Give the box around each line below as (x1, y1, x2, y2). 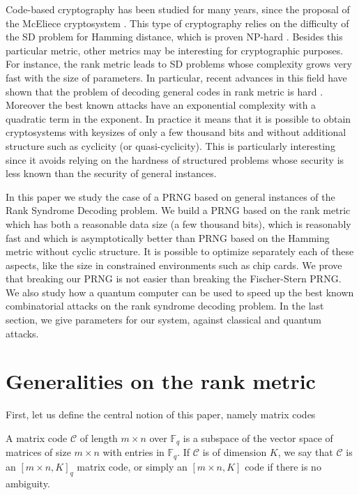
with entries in (102, 445, 165, 459)
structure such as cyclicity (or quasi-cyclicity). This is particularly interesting (6, 138, 335, 153)
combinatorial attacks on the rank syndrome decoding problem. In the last (6, 298, 324, 313)
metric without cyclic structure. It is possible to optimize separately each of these (6, 244, 354, 259)
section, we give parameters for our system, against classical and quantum (6, 312, 321, 327)
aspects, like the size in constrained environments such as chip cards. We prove (6, 257, 342, 272)
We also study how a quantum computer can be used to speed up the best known (6, 284, 354, 299)
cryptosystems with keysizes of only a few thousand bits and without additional (6, 125, 346, 139)
